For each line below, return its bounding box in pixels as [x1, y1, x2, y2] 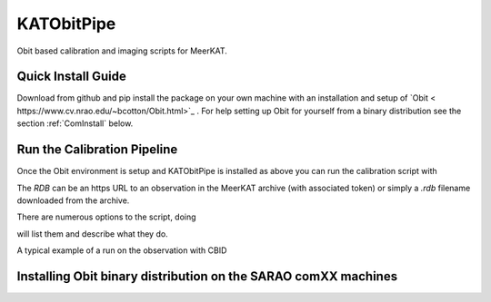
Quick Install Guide [16, 69, 126, 84]
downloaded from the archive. [16, 195, 130, 206]
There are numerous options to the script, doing [16, 211, 196, 222]
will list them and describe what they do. [16, 228, 168, 239]
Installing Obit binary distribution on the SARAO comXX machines [16, 268, 398, 284]
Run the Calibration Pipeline [16, 141, 178, 158]
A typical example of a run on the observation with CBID [16, 245, 227, 256]
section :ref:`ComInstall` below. [16, 118, 134, 129]
